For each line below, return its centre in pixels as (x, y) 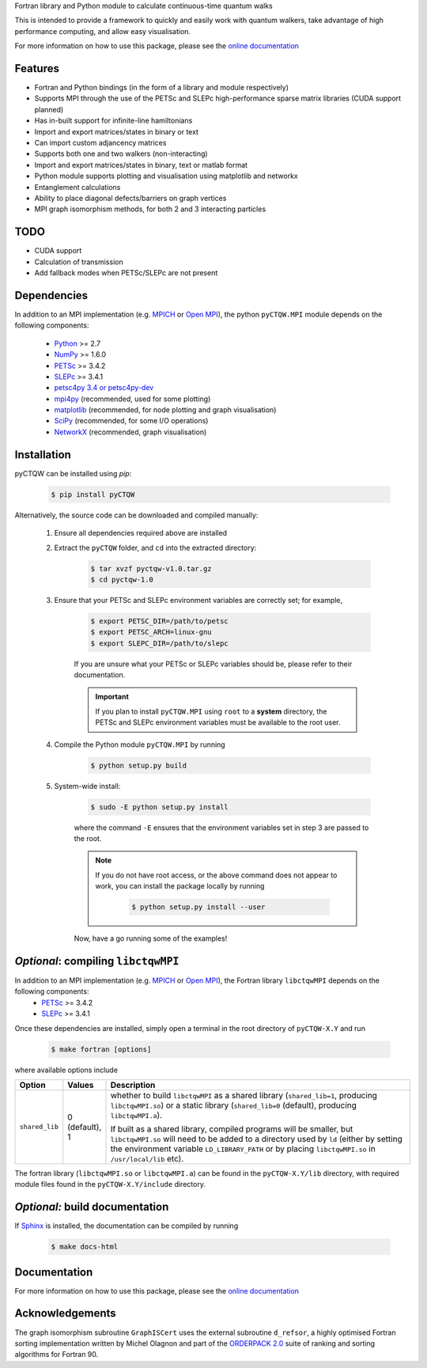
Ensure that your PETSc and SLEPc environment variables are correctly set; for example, (198, 600)
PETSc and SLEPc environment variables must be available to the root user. (218, 722)
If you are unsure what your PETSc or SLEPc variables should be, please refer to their (213, 664)
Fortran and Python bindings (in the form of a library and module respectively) (161, 88)
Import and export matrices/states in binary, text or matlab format (141, 165)
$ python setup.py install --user (198, 907)
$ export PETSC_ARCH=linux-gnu (151, 632)
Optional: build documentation (92, 1207)
